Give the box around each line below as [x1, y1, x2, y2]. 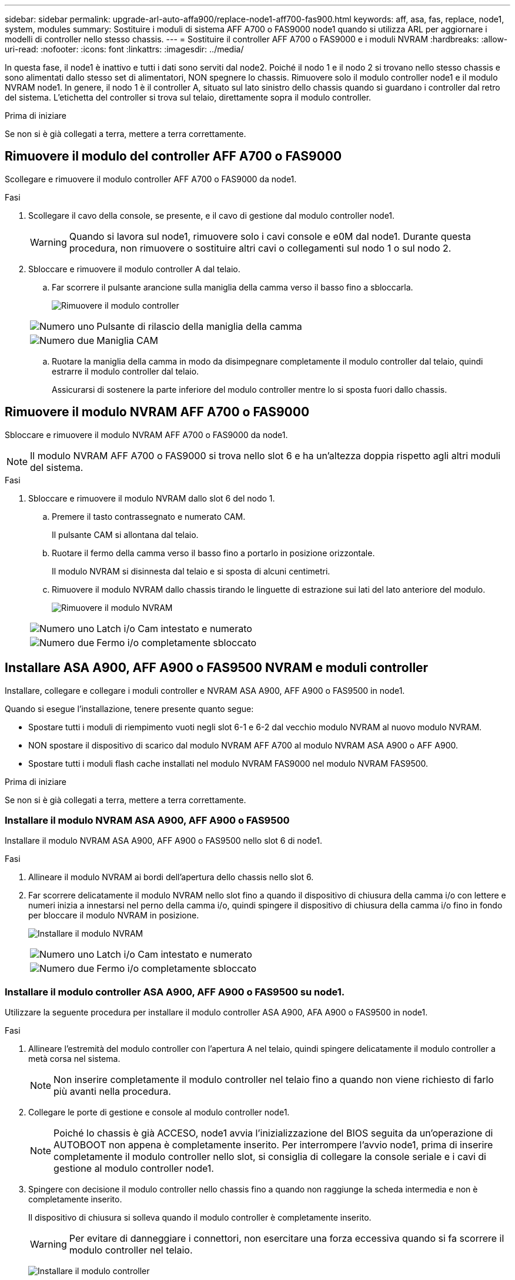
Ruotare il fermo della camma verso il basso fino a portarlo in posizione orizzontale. [52, 547, 375, 558]
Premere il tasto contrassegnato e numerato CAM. [52, 511, 246, 522]
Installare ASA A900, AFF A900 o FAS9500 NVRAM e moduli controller [5, 660, 429, 676]
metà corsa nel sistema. [28, 1054, 121, 1064]
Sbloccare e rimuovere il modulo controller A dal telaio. [28, 263, 240, 274]
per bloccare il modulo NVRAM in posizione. [28, 910, 199, 921]
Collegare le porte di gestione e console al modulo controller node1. [28, 1107, 290, 1118]
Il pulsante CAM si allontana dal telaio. [52, 529, 199, 540]
